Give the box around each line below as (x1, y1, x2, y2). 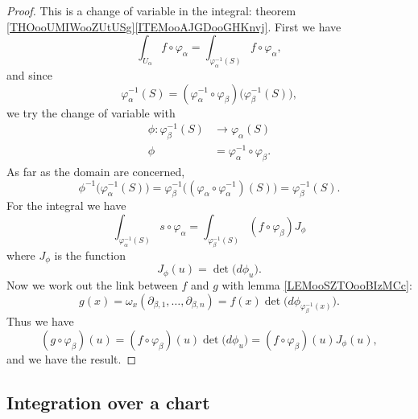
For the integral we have (6, 197, 126, 214)
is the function (54, 246, 126, 263)
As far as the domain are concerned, (6, 162, 185, 179)
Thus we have (6, 313, 74, 330)
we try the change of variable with (6, 104, 176, 121)
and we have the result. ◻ (6, 350, 137, 367)
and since (6, 66, 52, 83)
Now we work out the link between (6, 276, 178, 293)
